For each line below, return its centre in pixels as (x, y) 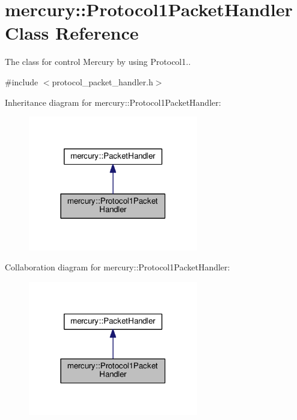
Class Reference (72, 33)
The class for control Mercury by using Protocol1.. (98, 62)
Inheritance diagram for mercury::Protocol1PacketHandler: (113, 102)
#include (22, 81)
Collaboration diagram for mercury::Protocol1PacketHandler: (118, 267)
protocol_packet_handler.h (103, 81)
